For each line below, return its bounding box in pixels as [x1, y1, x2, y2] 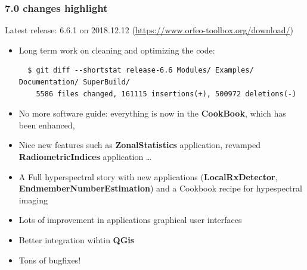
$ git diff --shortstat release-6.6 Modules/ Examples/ [27, 66, 254, 75]
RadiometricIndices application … [18, 150, 152, 162]
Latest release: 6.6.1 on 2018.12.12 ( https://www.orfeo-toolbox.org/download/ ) [5, 24, 293, 36]
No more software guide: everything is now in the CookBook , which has [18, 107, 286, 120]
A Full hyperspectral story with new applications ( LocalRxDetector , [18, 170, 278, 183]
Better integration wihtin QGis [18, 233, 135, 246]
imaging [18, 193, 48, 206]
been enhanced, [18, 118, 75, 131]
